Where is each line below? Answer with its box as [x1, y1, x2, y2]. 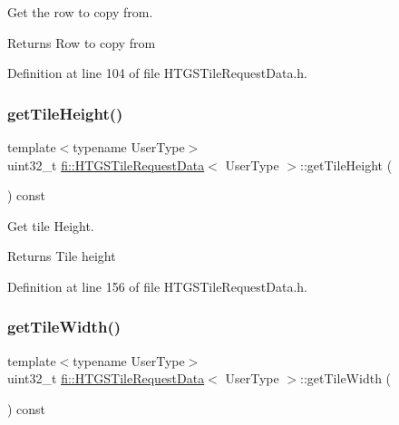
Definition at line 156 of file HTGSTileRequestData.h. [7, 276, 307, 295]
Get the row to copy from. [7, 3, 153, 21]
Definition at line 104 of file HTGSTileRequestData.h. [7, 63, 307, 82]
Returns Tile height [7, 246, 116, 266]
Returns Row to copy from [7, 33, 156, 52]
